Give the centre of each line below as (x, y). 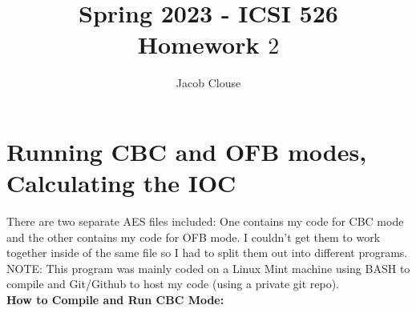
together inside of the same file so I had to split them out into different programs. (207, 253)
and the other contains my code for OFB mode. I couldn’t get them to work (194, 237)
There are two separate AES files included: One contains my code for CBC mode (205, 221)
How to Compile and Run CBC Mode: (115, 299)
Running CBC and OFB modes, (187, 151)
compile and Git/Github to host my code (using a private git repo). (173, 284)
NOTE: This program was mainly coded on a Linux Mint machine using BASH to (208, 268)
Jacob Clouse (208, 83)
